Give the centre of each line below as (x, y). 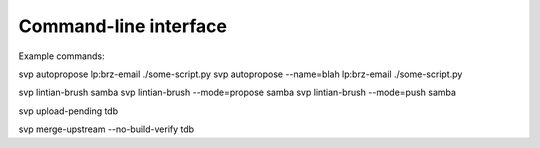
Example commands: (61, 56)
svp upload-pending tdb (68, 111)
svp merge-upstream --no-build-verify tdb (106, 129)
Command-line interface (122, 26)
